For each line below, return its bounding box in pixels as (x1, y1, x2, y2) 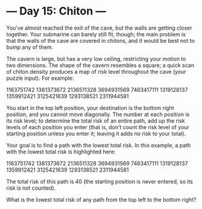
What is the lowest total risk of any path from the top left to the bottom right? (6, 196, 197, 203)
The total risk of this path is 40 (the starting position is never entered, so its (6, 178, 193, 185)
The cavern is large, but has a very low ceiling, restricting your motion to (6, 55, 186, 62)
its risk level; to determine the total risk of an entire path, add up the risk (6, 117, 185, 124)
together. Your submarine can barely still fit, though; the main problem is (6, 30, 186, 37)
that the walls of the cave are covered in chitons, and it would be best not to (6, 37, 195, 44)
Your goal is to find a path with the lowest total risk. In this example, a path (6, 141, 191, 149)
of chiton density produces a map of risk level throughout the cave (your (6, 68, 186, 75)
